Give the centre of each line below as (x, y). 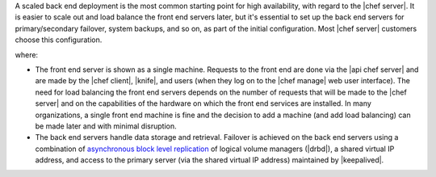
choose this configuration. (59, 40)
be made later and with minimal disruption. (106, 126)
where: (27, 55)
